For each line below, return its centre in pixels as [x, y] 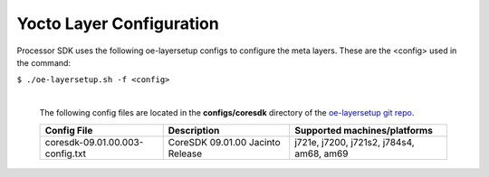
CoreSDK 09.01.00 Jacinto [224, 142]
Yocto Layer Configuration [118, 23]
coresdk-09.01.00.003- [94, 142]
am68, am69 [321, 154]
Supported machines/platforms [364, 130]
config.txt [65, 154]
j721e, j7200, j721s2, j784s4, [355, 142]
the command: [44, 62]
